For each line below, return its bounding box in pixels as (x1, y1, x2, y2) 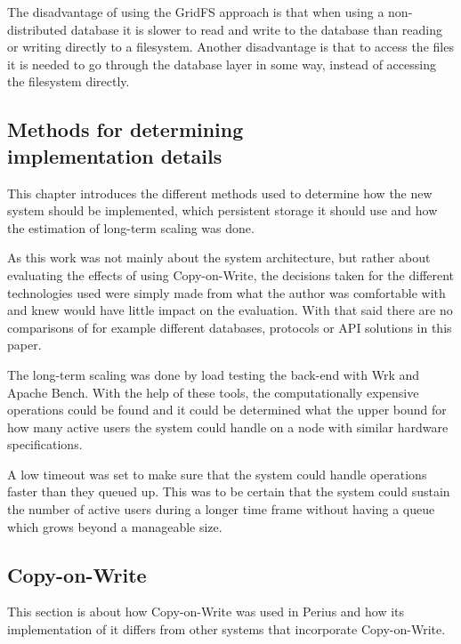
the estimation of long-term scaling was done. (7, 218, 255, 237)
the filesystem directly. (7, 72, 130, 91)
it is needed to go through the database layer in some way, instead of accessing (7, 54, 436, 73)
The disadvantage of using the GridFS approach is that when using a (7, 3, 384, 20)
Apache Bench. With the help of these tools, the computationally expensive (7, 382, 419, 401)
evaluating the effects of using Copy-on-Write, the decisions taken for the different (7, 265, 455, 284)
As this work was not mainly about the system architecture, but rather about (7, 248, 431, 267)
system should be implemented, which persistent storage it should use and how (7, 201, 438, 220)
